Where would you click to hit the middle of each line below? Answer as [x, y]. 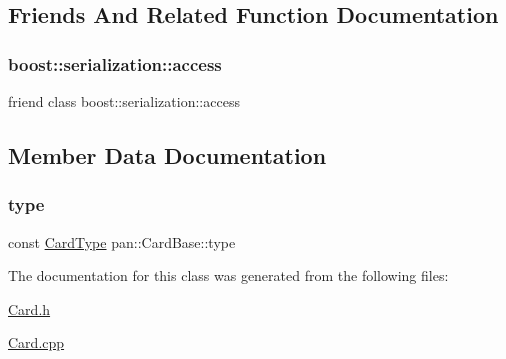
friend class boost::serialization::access [124, 101]
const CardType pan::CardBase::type [122, 241]
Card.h [29, 308]
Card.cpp [36, 342]
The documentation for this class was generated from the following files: [228, 275]
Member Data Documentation [167, 154]
